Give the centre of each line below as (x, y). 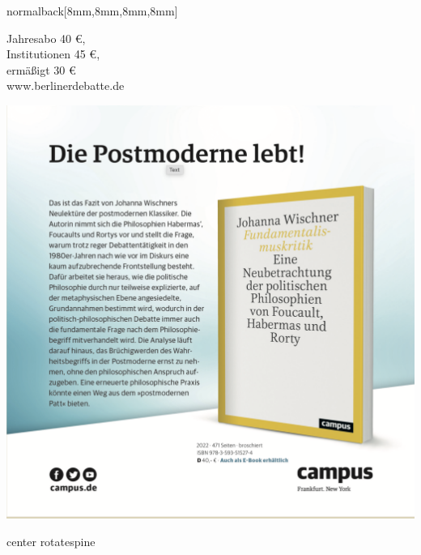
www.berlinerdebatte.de (66, 85)
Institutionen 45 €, (53, 54)
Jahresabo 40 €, (46, 38)
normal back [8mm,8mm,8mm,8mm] (92, 11)
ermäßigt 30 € (41, 69)
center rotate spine (51, 541)
